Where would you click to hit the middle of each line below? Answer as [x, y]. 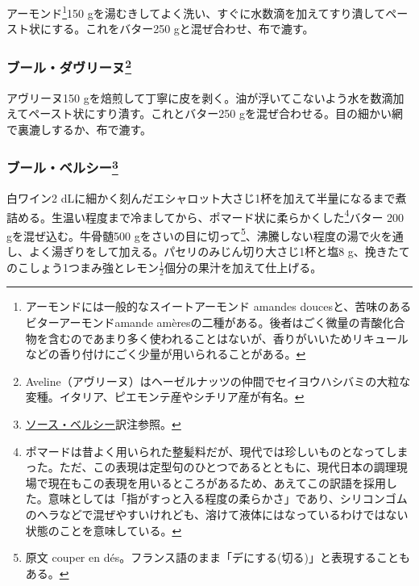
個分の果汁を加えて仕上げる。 [243, 267]
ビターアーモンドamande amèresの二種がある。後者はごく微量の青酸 [204, 322]
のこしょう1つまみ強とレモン [83, 267]
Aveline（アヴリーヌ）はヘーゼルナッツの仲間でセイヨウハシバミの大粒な [218, 381]
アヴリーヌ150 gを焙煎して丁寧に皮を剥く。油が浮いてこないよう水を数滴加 [205, 97]
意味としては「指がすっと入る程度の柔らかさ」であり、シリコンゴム [228, 498]
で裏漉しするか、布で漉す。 [79, 129]
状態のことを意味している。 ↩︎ [104, 530]
